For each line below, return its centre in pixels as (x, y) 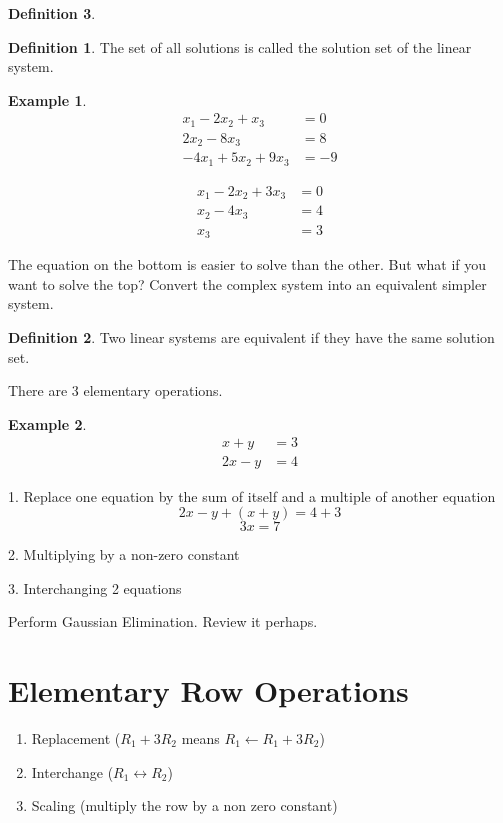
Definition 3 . (52, 13)
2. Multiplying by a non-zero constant (124, 554)
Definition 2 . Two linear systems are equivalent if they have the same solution (251, 337)
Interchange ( (72, 771)
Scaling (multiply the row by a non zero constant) (184, 805)
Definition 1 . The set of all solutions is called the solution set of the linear (240, 46)
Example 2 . (47, 423)
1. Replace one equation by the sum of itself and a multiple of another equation (252, 495)
